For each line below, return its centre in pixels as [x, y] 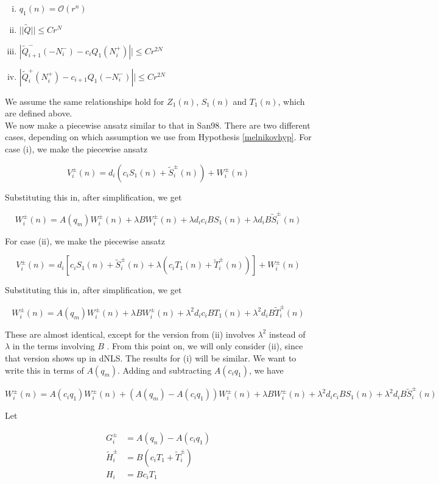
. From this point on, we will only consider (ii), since [205, 346]
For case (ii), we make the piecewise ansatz [85, 240]
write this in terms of [44, 370]
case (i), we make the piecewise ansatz [76, 148]
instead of [287, 334]
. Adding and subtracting [165, 370]
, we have [266, 370]
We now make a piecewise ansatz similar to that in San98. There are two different [158, 125]
